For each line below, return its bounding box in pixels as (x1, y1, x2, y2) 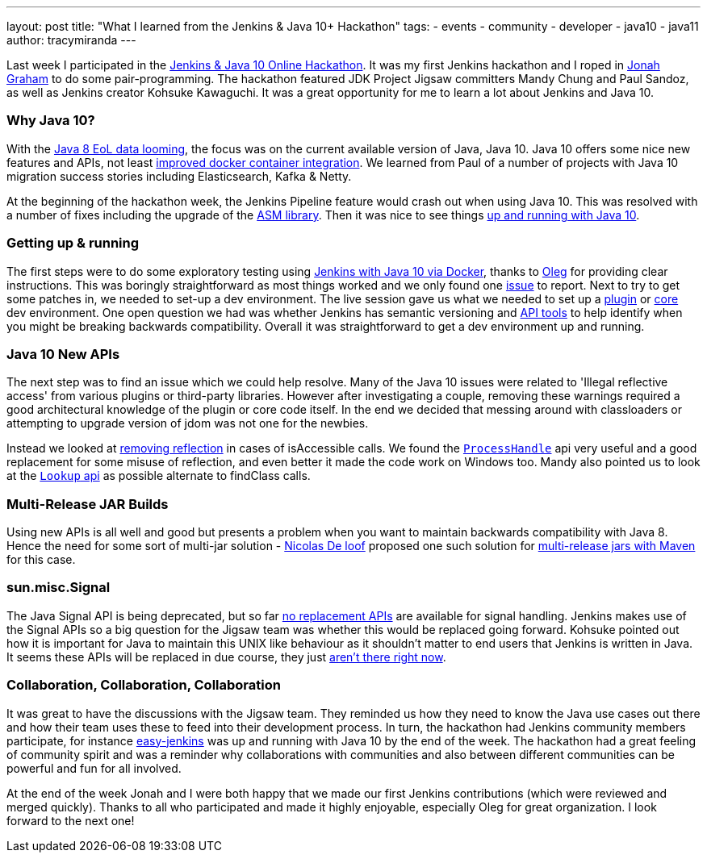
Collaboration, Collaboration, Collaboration (6, 677, 281, 694)
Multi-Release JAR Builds (6, 495, 169, 512)
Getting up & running (6, 235, 140, 252)
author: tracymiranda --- (6, 33, 136, 47)
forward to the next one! (6, 813, 135, 828)
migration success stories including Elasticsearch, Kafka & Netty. (6, 169, 352, 183)
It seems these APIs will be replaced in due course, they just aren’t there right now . (6, 649, 446, 664)
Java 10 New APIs (6, 345, 120, 362)
